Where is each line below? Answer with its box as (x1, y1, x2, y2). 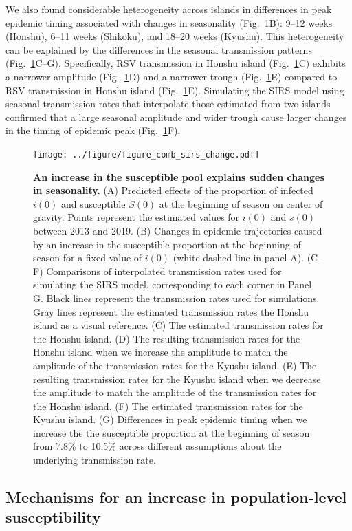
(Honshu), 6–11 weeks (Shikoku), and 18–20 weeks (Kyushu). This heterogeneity (5, 29, 344, 43)
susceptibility (5, 506, 101, 528)
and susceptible (60, 196, 126, 210)
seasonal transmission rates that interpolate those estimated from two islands (5, 96, 331, 111)
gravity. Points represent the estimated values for (33, 210, 240, 224)
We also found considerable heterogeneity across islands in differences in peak (5, 2, 332, 16)
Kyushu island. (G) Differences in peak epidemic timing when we (33, 412, 307, 426)
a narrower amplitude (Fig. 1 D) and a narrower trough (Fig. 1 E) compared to (5, 69, 338, 83)
